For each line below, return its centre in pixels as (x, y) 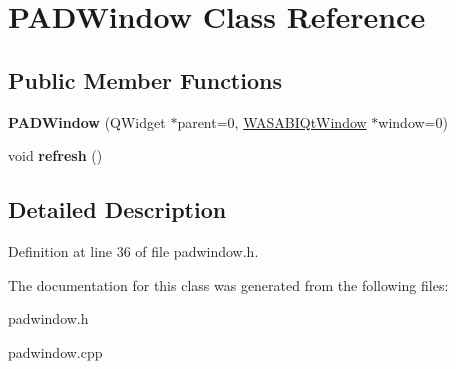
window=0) (413, 121)
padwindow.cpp (55, 351)
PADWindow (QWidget (87, 121)
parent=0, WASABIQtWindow (272, 121)
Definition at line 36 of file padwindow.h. (133, 250)
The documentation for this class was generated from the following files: (228, 284)
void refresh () (55, 155)
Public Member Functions (145, 79)
